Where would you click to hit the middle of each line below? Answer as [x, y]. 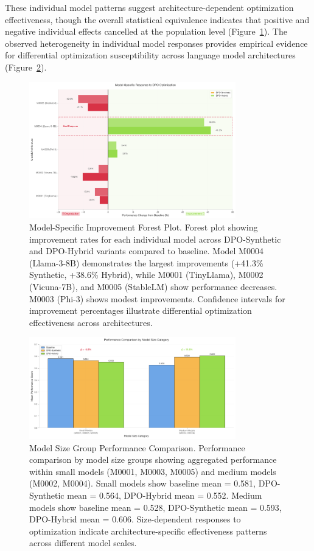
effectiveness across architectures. [91, 322]
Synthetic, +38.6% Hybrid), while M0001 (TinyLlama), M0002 [146, 275]
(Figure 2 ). [26, 67]
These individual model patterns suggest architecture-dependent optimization [149, 7]
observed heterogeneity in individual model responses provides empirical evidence [156, 43]
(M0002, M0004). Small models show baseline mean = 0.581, [142, 483]
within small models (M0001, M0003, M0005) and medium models [153, 471]
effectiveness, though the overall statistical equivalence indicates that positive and [157, 19]
